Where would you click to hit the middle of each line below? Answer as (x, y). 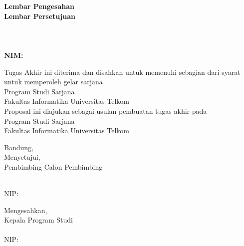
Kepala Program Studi (38, 220)
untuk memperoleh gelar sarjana (53, 82)
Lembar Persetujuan (40, 16)
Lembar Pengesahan (39, 6)
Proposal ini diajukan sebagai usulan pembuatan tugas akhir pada (106, 111)
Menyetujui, (22, 157)
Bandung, (19, 147)
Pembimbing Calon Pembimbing (53, 166)
